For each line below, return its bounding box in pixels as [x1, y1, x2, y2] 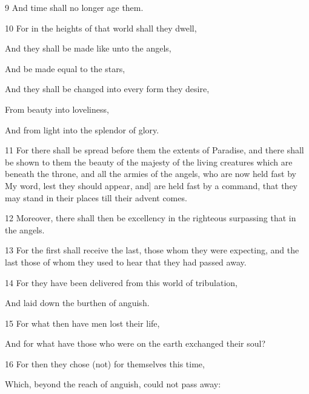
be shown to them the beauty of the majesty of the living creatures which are [5, 155, 293, 168]
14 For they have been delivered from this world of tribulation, [5, 276, 238, 289]
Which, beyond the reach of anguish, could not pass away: [5, 378, 221, 390]
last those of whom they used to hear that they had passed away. [5, 255, 247, 268]
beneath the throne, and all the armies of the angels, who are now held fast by [5, 167, 297, 180]
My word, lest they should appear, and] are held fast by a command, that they [5, 179, 297, 192]
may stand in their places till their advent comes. [5, 191, 187, 204]
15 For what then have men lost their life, [5, 316, 160, 329]
